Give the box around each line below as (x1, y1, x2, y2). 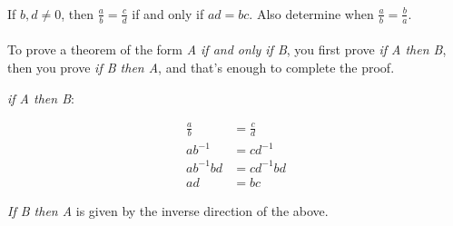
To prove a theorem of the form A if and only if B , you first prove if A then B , (7, 40, 447, 59)
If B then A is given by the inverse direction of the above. (7, 201, 329, 220)
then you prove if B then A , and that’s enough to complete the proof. (7, 57, 395, 76)
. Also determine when (249, 4, 374, 23)
